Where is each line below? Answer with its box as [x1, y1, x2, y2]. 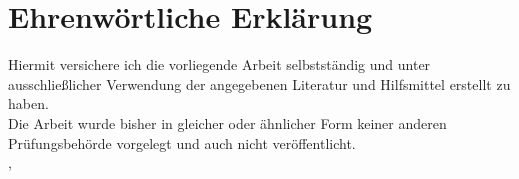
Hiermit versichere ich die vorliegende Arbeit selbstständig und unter [8, 54, 431, 75]
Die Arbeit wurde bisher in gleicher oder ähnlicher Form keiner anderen [8, 112, 447, 133]
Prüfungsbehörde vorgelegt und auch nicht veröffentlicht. [8, 132, 356, 153]
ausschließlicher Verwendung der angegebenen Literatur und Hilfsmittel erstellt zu [8, 73, 511, 94]
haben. [8, 93, 49, 114]
